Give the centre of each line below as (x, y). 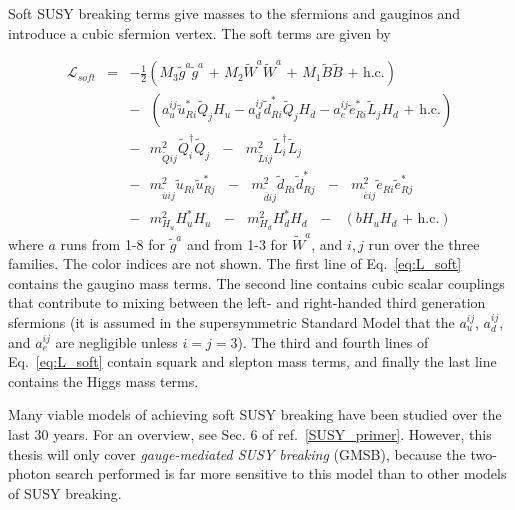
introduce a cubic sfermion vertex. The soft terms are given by (199, 32)
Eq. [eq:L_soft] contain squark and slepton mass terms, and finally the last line (252, 361)
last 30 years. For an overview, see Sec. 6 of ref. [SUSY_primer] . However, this (250, 433)
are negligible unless (116, 341)
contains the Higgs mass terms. (103, 380)
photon (29, 473)
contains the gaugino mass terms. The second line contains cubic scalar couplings (256, 282)
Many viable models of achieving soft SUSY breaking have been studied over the (255, 414)
